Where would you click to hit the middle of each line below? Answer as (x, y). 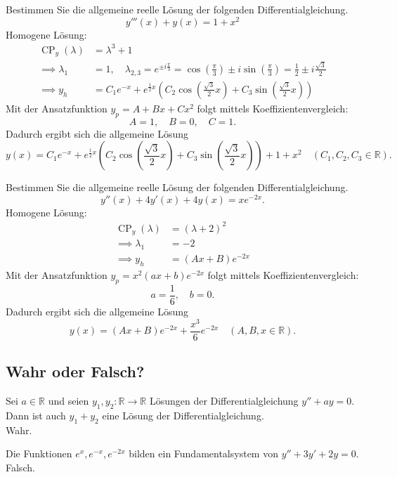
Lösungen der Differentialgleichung (224, 400)
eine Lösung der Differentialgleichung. (183, 415)
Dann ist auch (36, 415)
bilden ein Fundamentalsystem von (203, 453)
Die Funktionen (39, 453)
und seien (69, 400)
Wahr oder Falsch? (75, 371)
